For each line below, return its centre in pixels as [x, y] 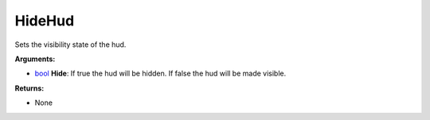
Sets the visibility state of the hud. [70, 45]
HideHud [45, 21]
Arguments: [35, 59]
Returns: [29, 88]
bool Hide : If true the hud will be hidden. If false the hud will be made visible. [160, 74]
